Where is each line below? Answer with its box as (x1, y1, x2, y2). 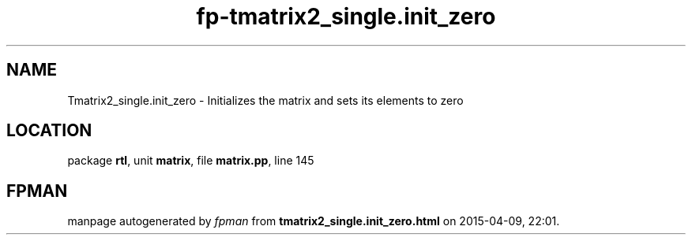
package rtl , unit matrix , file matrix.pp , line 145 (67, 154, 314, 168)
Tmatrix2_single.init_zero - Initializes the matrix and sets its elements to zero (67, 93, 464, 107)
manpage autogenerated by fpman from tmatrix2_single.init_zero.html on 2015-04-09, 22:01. (67, 214, 560, 228)
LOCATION (6, 120, 92, 141)
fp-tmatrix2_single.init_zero (196, 3, 496, 30)
